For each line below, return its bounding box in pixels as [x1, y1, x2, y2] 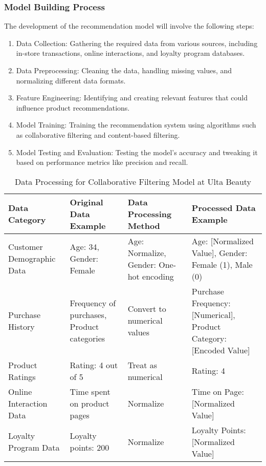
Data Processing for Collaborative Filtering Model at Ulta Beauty [14, 175, 252, 187]
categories [70, 332, 105, 344]
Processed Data [191, 202, 256, 214]
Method [127, 219, 160, 231]
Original [70, 196, 103, 208]
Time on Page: [191, 385, 244, 397]
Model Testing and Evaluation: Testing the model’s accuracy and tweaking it [16, 146, 258, 157]
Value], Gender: [191, 246, 248, 259]
